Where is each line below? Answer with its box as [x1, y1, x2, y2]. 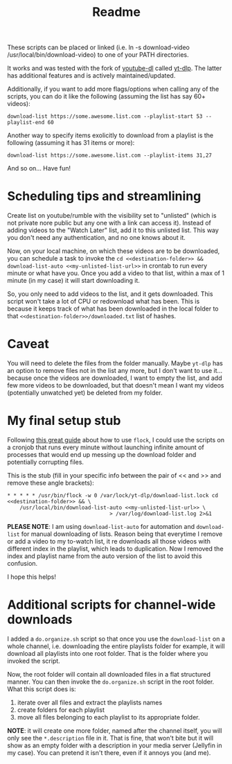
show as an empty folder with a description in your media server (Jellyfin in [7, 741, 223, 749]
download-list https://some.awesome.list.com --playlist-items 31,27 [7, 152, 213, 159]
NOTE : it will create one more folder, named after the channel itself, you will [7, 726, 222, 735]
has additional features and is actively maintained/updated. [7, 71, 176, 80]
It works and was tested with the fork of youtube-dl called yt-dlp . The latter [7, 64, 222, 73]
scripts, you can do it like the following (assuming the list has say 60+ [7, 92, 206, 101]
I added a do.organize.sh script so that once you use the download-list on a [7, 634, 225, 643]
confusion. [7, 559, 38, 567]
